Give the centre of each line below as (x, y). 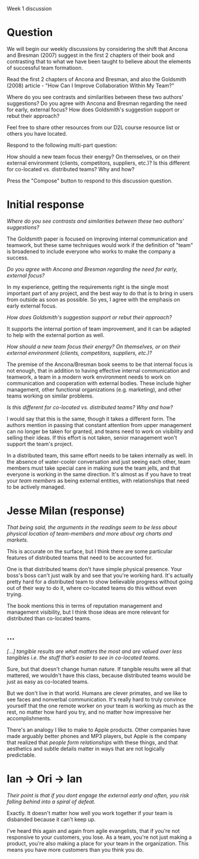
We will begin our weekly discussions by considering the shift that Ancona (97, 49)
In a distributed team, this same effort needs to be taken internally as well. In (100, 455)
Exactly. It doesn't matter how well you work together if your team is (90, 813)
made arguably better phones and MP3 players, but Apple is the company (97, 736)
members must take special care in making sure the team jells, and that (94, 468)
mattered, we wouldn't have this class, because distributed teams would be (99, 675)
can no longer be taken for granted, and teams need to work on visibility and (100, 431)
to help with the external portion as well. (56, 335)
